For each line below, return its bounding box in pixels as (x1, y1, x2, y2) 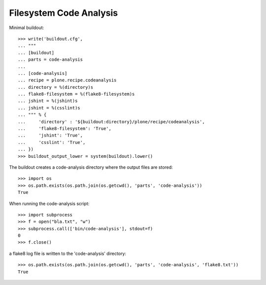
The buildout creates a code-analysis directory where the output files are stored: (9, 164, 173, 170)
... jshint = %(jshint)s (18, 98, 78, 104)
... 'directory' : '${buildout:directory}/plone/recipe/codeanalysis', (18, 119, 205, 124)
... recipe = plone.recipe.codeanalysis (18, 77, 117, 83)
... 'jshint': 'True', (18, 133, 83, 138)
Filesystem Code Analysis (9, 7, 118, 18)
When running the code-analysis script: (9, 200, 90, 207)
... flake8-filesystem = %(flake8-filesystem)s (18, 91, 135, 97)
